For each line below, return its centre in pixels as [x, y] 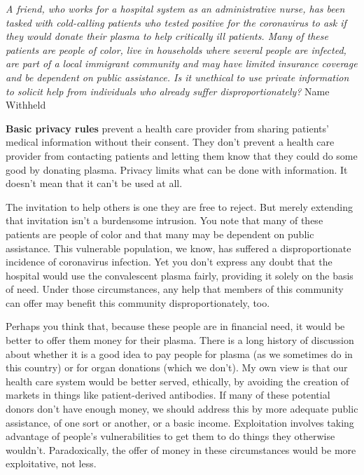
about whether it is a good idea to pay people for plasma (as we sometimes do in [179, 353]
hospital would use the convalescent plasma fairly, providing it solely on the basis [180, 275]
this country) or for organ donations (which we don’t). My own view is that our [177, 367]
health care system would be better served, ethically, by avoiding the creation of [177, 381]
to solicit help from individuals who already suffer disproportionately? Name [168, 91]
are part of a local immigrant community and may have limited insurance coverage [182, 63]
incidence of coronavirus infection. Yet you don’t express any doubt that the [169, 262]
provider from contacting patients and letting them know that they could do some [182, 155]
